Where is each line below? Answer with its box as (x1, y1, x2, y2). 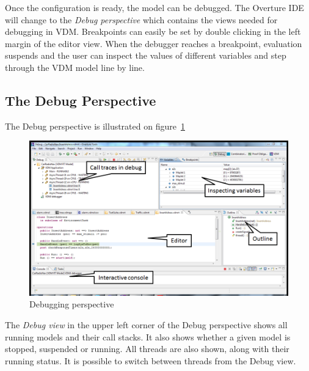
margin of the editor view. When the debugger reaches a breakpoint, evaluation (5, 37, 302, 50)
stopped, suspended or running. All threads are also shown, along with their (5, 342, 289, 355)
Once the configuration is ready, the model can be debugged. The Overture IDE (5, 1, 304, 13)
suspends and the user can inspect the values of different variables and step (5, 49, 286, 62)
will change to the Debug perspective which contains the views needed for (5, 13, 278, 26)
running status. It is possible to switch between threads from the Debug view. (5, 354, 296, 367)
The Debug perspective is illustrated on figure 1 (5, 119, 185, 132)
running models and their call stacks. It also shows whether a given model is (5, 330, 291, 343)
